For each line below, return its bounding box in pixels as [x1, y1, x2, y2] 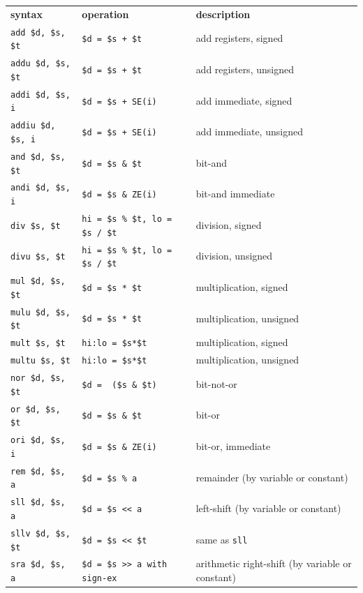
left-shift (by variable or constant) [195, 501, 341, 516]
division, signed [195, 217, 262, 232]
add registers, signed [195, 31, 283, 45]
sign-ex [82, 573, 117, 584]
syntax [10, 6, 43, 21]
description [195, 6, 251, 21]
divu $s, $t [10, 252, 66, 262]
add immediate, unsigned [195, 124, 303, 139]
